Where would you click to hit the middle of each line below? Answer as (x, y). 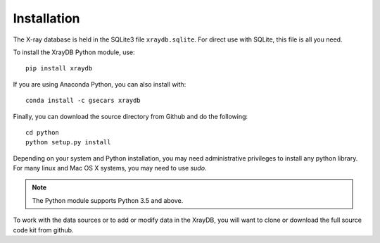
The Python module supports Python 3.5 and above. (108, 200)
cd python (42, 132)
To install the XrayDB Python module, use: (74, 52)
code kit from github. (43, 230)
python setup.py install (68, 142)
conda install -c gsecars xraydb (83, 101)
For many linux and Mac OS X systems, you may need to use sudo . (110, 168)
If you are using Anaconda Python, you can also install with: (100, 84)
